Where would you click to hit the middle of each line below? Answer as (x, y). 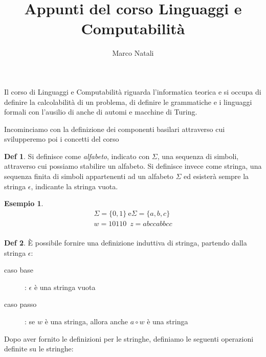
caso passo (20, 304)
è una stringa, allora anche (86, 321)
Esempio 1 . (24, 203)
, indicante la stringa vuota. (74, 186)
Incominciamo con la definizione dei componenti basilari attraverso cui (115, 129)
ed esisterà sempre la (216, 176)
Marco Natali (133, 53)
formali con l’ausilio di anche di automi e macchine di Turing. (101, 112)
